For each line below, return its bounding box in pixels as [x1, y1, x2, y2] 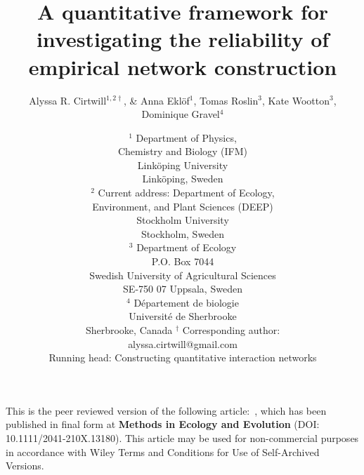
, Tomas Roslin [193, 93, 259, 107]
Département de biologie [134, 295, 239, 309]
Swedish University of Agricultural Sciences [89, 267, 276, 282]
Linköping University [137, 157, 228, 172]
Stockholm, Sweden [141, 226, 225, 241]
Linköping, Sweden [142, 171, 223, 186]
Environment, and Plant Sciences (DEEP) [92, 199, 273, 213]
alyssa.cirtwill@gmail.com [128, 336, 238, 351]
